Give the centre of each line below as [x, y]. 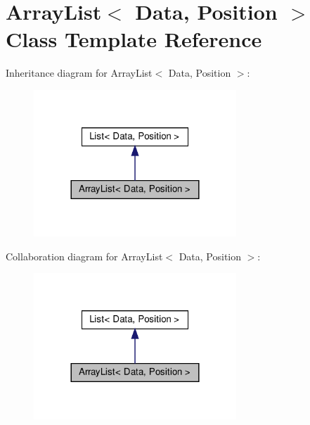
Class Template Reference [134, 39]
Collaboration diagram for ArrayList [84, 256]
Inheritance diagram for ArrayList [79, 73]
